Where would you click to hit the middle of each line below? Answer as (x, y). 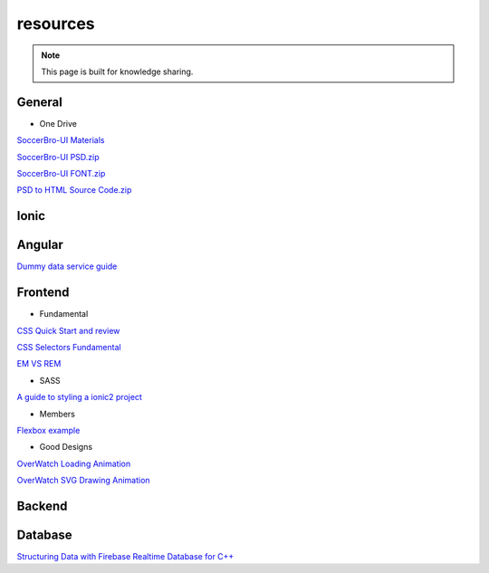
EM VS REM (39, 364)
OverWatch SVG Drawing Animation (83, 481)
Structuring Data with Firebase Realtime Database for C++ (125, 557)
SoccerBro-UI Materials (61, 140)
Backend (42, 506)
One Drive (58, 123)
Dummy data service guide (67, 266)
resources (56, 24)
